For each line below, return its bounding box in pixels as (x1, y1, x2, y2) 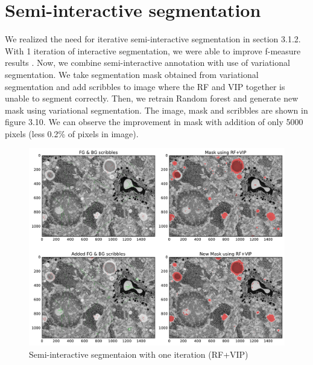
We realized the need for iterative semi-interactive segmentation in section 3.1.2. (5, 33, 301, 45)
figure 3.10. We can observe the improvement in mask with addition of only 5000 (5, 115, 303, 128)
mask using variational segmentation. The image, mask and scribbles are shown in (5, 103, 308, 116)
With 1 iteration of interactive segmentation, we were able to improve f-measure (5, 44, 301, 57)
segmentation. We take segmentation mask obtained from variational (5, 68, 259, 80)
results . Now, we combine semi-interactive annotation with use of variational (5, 56, 290, 69)
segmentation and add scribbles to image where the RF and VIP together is (5, 80, 285, 92)
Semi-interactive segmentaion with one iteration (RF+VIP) (29, 347, 248, 360)
